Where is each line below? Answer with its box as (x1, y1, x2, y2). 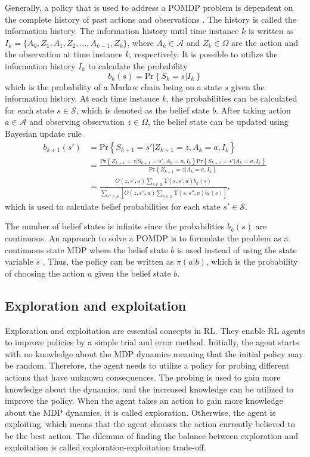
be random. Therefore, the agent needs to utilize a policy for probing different (5, 359, 290, 372)
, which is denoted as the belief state (76, 103, 210, 116)
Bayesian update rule (5, 127, 82, 139)
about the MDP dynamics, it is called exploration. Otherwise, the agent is (5, 406, 276, 418)
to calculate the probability (88, 59, 188, 72)
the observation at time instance (5, 48, 123, 60)
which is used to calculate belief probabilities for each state (5, 200, 221, 212)
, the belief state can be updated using (147, 115, 289, 128)
